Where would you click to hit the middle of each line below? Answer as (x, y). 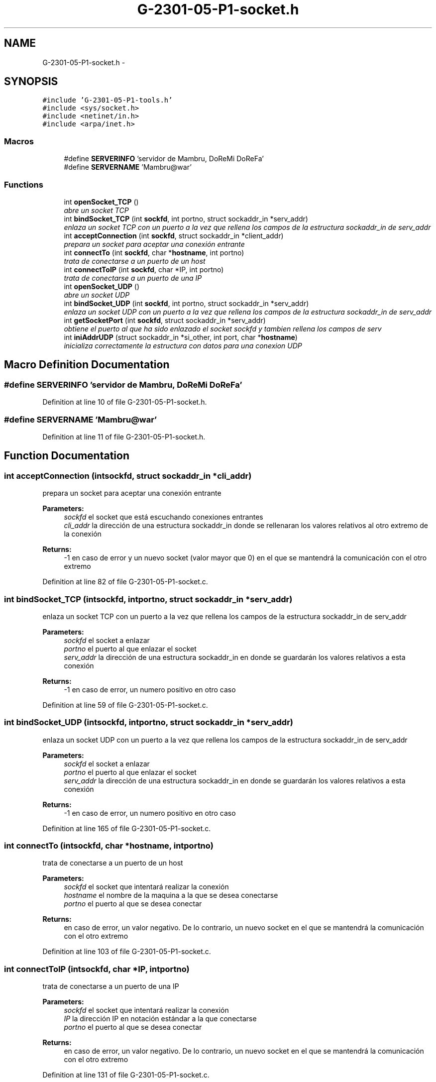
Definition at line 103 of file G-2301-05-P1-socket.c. (127, 952)
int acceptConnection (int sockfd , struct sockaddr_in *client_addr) (174, 235)
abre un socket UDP (97, 295)
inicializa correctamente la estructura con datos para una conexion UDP (183, 345)
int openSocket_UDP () (102, 286)
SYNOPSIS (31, 82)
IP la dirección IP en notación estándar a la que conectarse (160, 1019)
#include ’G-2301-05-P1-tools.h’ (108, 100)
